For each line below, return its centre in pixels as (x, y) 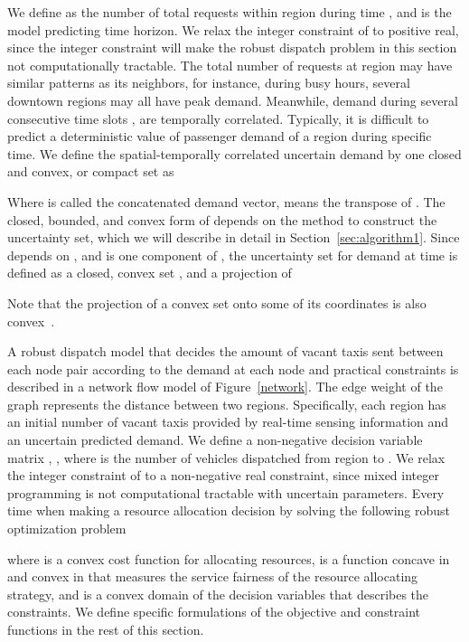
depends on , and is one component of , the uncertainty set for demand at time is (233, 255)
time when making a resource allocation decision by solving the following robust (229, 510)
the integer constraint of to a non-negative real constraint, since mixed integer (223, 475)
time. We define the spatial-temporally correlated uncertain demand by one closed (234, 153)
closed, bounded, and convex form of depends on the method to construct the (222, 219)
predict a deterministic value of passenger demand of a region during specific (220, 136)
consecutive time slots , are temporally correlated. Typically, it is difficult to (218, 118)
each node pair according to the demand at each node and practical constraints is (233, 368)
